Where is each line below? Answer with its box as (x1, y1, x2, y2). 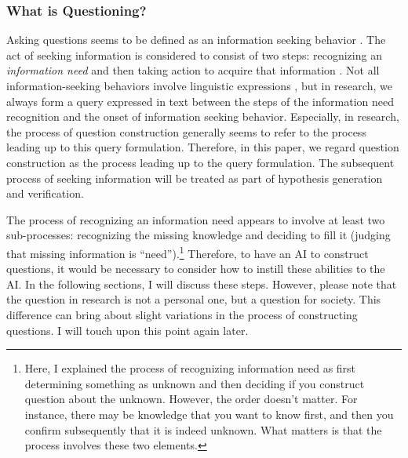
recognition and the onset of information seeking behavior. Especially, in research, (6, 108, 399, 125)
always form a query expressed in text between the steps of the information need (6, 93, 395, 109)
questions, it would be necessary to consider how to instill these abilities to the (6, 260, 385, 277)
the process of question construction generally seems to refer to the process (6, 123, 366, 140)
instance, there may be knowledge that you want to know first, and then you (24, 405, 394, 422)
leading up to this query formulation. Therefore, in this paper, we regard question (6, 139, 399, 155)
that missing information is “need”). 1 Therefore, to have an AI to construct (6, 242, 369, 261)
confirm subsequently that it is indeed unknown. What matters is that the (24, 421, 382, 438)
